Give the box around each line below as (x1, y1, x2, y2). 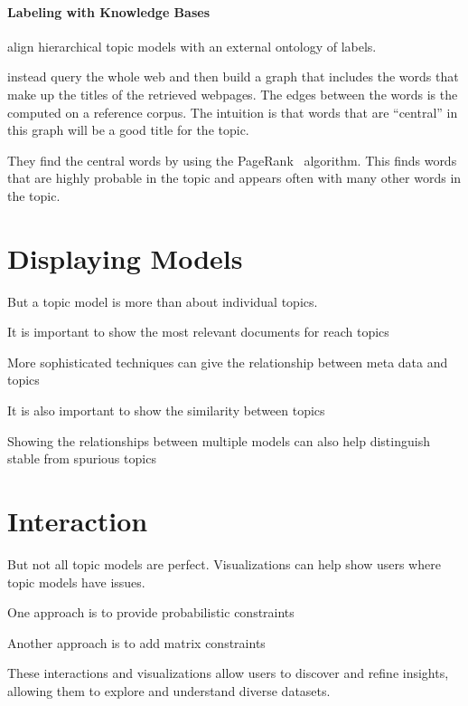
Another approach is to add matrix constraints (7, 633, 266, 652)
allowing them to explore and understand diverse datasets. (7, 681, 331, 700)
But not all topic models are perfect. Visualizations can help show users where (7, 554, 441, 573)
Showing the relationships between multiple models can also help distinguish (7, 431, 430, 450)
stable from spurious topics (7, 449, 156, 468)
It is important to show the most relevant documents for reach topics (7, 322, 389, 341)
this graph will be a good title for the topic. (7, 120, 249, 139)
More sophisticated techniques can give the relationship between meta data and (7, 352, 448, 371)
